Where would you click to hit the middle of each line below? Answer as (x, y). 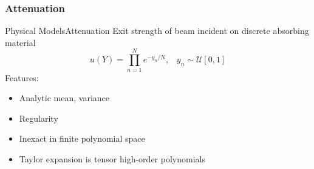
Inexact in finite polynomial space (82, 138)
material (20, 42)
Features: (22, 77)
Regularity (39, 118)
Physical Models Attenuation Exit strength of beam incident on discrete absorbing (157, 31)
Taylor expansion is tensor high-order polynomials (112, 158)
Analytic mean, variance (64, 98)
